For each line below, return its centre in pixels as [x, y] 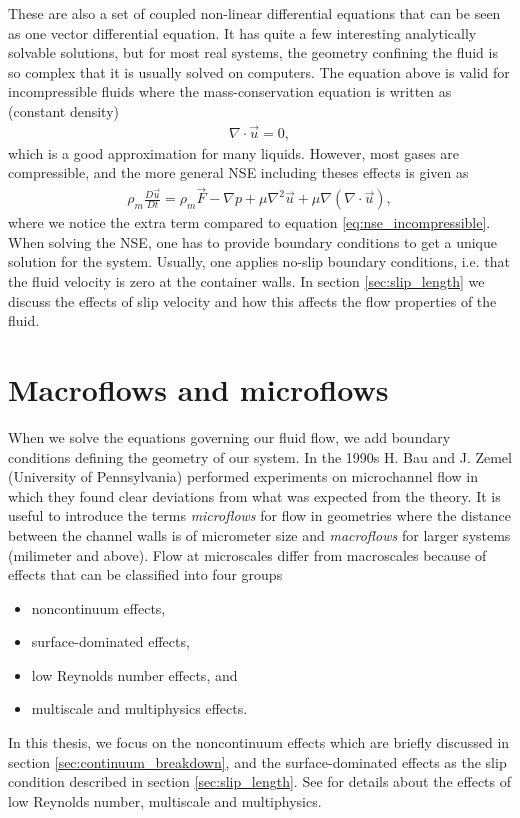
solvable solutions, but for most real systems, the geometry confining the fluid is [253, 52]
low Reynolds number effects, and [134, 674]
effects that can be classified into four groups [145, 574]
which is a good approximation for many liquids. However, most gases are [233, 152]
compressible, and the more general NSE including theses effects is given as [238, 172]
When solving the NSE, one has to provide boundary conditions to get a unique [253, 241]
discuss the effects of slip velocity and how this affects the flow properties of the [252, 300]
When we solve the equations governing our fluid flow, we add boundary [229, 436]
